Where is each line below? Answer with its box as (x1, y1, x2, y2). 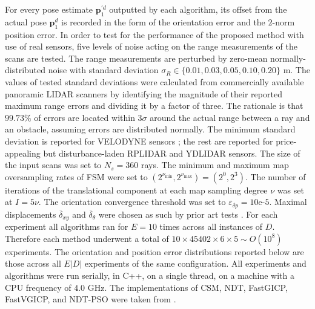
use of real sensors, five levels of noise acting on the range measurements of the (5, 40, 297, 53)
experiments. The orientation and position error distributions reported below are (5, 245, 304, 258)
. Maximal (269, 195, 307, 208)
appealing (5, 146, 41, 159)
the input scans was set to (5, 158, 102, 171)
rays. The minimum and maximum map (141, 158, 289, 171)
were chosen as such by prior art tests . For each (98, 207, 278, 220)
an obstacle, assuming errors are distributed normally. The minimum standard (5, 123, 296, 135)
